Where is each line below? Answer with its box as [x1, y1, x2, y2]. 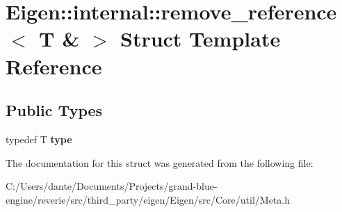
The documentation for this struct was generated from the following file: [6, 155, 313, 170]
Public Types [6, 99, 103, 121]
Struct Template [120, 24, 281, 53]
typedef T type [6, 131, 72, 146]
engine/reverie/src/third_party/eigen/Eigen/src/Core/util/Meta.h [6, 192, 290, 206]
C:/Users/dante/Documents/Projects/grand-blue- [6, 179, 218, 193]
